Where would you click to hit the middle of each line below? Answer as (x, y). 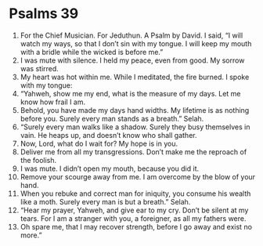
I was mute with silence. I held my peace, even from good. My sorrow (132, 60)
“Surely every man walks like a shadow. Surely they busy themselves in (135, 127)
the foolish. (38, 160)
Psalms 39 (44, 14)
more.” (31, 235)
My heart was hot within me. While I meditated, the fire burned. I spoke (135, 77)
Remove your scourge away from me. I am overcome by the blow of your (138, 176)
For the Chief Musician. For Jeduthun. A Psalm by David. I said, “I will (131, 35)
